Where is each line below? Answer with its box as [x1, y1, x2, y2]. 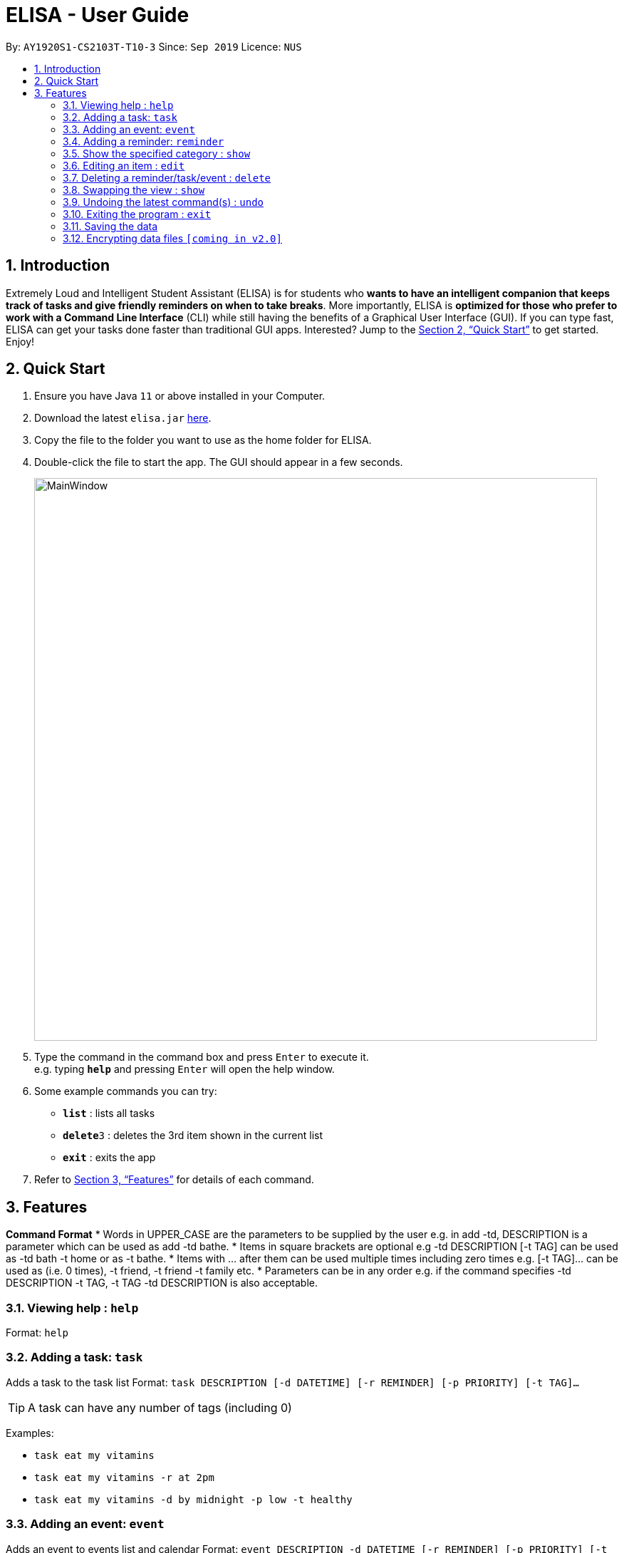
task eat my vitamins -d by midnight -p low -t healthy [34, 1493, 353, 1505]
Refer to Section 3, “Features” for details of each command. [34, 1173, 314, 1186]
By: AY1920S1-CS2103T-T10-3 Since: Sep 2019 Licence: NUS [6, 40, 302, 53]
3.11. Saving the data [63, 219, 158, 232]
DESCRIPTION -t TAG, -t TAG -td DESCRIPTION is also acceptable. [6, 1277, 318, 1289]
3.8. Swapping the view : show [63, 183, 205, 196]
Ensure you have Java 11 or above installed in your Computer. [34, 390, 326, 402]
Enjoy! [6, 335, 35, 348]
